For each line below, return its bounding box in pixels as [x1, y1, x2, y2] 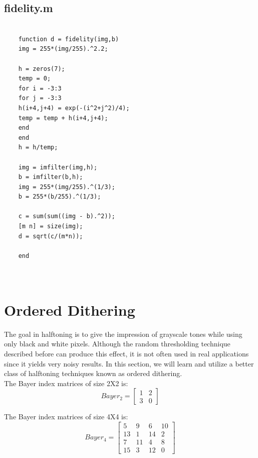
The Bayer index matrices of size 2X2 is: [4, 378, 128, 388]
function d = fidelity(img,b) [18, 35, 119, 43]
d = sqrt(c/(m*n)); [18, 232, 83, 240]
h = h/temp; [18, 144, 58, 151]
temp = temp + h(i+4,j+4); [18, 114, 108, 122]
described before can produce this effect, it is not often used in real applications [4, 348, 249, 358]
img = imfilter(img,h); [18, 163, 98, 171]
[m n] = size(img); [18, 223, 83, 230]
